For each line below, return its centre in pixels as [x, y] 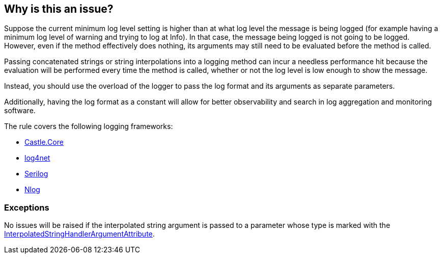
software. [20, 111]
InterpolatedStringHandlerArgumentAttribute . [79, 234]
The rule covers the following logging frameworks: [89, 126]
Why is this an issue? [59, 9]
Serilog [36, 174]
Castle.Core [44, 142]
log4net [37, 158]
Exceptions [27, 207]
